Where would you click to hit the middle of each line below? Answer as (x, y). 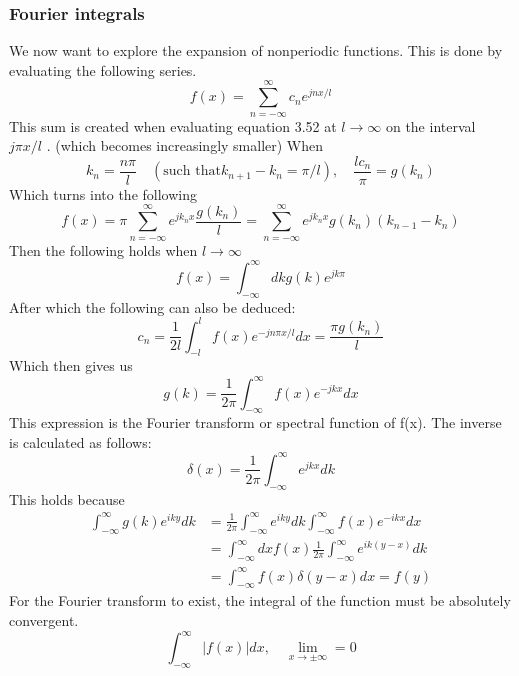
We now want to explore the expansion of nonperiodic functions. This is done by (256, 50)
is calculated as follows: (80, 441)
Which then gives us (71, 365)
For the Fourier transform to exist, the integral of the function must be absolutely (260, 600)
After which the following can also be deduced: (152, 306)
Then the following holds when (103, 249)
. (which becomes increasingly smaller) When (185, 145)
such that (192, 171)
